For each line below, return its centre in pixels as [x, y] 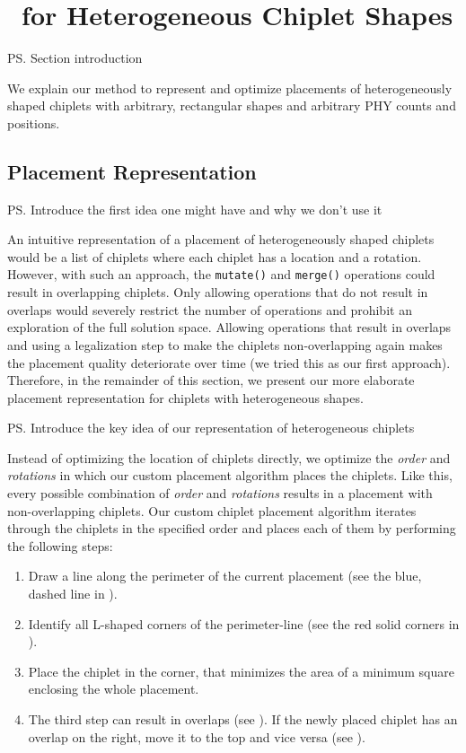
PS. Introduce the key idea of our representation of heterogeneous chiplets [211, 428]
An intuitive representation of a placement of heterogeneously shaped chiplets [221, 239]
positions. [34, 123]
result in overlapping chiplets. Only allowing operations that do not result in [218, 292]
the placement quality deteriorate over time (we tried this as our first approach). [229, 362]
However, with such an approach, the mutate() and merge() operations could [221, 274]
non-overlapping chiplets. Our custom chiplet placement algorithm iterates [212, 510]
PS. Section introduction [75, 58]
